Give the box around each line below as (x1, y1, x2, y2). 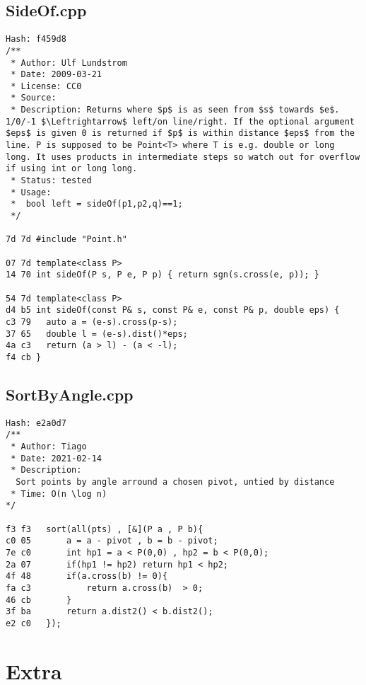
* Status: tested (11, 175, 92, 186)
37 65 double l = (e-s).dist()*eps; (6, 328, 188, 339)
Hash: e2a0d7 (6, 418, 66, 428)
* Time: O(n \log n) (11, 488, 107, 499)
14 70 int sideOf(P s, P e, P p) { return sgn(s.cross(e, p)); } (6, 270, 319, 280)
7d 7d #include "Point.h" (6, 234, 127, 245)
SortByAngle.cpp (6, 383, 134, 405)
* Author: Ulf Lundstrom (11, 57, 127, 68)
